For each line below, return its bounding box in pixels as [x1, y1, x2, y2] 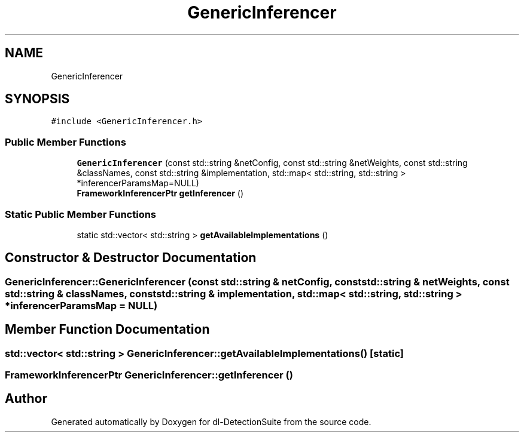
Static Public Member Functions [5, 208, 157, 220]
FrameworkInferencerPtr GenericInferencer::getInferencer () [5, 369, 293, 381]
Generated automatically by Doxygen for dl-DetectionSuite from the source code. [51, 416, 371, 427]
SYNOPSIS [5, 91, 70, 107]
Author [5, 391, 47, 407]
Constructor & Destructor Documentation [5, 250, 257, 266]
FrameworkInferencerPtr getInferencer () [77, 188, 244, 199]
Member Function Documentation [5, 322, 210, 337]
